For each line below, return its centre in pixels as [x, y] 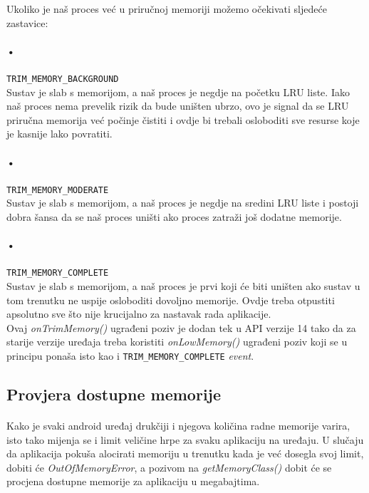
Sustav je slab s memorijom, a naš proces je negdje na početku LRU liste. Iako [178, 92]
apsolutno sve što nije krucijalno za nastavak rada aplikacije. [139, 314]
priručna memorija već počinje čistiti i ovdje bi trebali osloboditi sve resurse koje [183, 119]
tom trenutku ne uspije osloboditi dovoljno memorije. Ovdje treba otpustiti [171, 300]
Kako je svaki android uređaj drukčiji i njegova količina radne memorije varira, [178, 426]
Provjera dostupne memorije [114, 394]
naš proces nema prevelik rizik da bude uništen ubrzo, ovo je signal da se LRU [178, 106]
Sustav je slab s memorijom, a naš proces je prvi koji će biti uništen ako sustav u [183, 286]
